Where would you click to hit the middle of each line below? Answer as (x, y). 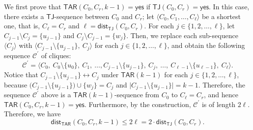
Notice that (21, 75)
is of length (219, 104)
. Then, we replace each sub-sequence (182, 35)
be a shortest (221, 16)
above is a (56, 95)
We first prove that (33, 6)
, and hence (221, 95)
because (16, 84)
